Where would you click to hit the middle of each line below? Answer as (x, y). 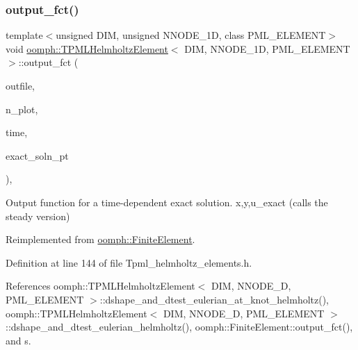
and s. (18, 340)
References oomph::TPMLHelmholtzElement (100, 286)
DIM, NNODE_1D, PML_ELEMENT (267, 48)
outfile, (21, 85)
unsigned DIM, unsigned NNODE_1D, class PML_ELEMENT (191, 35)
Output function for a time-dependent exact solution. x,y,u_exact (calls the (167, 202)
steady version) (38, 216)
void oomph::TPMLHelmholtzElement (87, 48)
